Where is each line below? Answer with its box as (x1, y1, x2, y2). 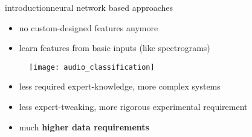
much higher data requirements (19, 120, 149, 133)
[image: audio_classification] (29, 62, 155, 72)
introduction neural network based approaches (5, 1, 173, 13)
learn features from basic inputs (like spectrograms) (19, 41, 210, 54)
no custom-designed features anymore (19, 21, 158, 34)
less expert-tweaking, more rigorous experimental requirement (19, 100, 248, 113)
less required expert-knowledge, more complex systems (19, 80, 221, 93)
